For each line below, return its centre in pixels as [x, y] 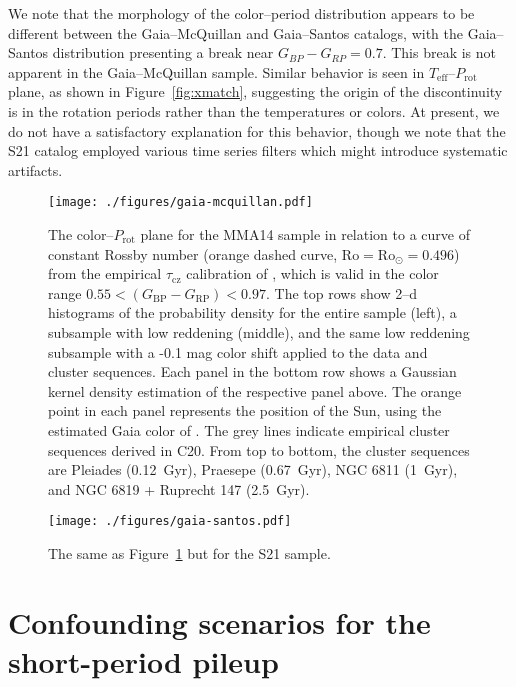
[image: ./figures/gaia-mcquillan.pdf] [180, 202]
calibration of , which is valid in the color [312, 273]
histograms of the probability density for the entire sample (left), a [252, 312]
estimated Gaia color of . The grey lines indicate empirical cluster [249, 429]
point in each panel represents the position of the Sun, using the [245, 410]
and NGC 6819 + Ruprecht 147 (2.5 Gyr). [179, 488]
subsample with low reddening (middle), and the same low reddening [259, 331]
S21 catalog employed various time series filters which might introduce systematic [258, 150]
